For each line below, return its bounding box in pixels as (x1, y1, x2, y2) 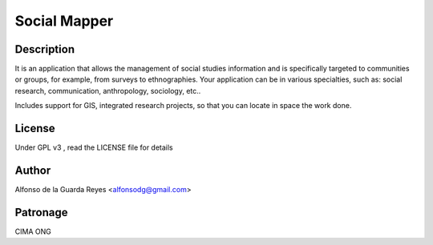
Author (14, 163, 51, 177)
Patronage (14, 205, 68, 219)
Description (14, 42, 75, 56)
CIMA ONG (14, 227, 51, 236)
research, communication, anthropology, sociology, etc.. (14, 86, 201, 95)
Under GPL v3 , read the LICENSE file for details (14, 143, 174, 152)
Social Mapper (14, 12, 114, 30)
